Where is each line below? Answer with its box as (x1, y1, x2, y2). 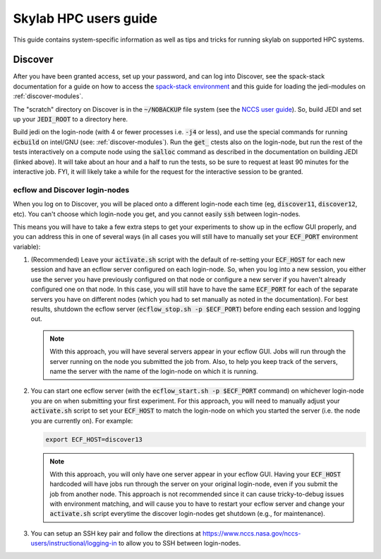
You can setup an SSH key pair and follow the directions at (30, 529, 201, 537)
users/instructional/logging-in (30, 539, 117, 548)
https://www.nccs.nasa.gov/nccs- (202, 529, 301, 537)
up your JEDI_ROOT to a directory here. (13, 115, 128, 124)
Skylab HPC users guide (13, 11, 158, 26)
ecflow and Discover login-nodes (13, 184, 130, 194)
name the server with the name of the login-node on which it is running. (49, 367, 258, 375)
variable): (13, 242, 41, 251)
